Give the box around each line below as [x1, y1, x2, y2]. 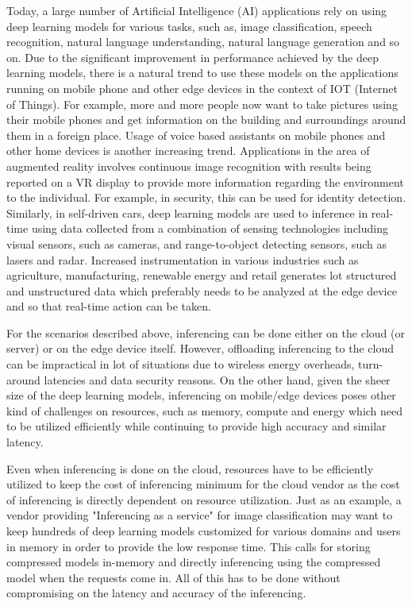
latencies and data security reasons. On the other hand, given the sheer [44, 371, 391, 388]
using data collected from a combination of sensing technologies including [31, 220, 389, 237]
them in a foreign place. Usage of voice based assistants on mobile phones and [6, 126, 386, 143]
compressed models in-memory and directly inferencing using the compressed [6, 554, 381, 570]
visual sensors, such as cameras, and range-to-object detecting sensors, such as [6, 235, 387, 252]
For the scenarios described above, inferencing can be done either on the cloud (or [6, 324, 405, 341]
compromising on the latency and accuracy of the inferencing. [6, 585, 306, 601]
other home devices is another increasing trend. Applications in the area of [6, 142, 370, 159]
